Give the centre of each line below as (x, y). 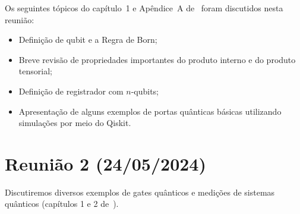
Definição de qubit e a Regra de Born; (88, 40)
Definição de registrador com (71, 91)
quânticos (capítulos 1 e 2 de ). (62, 204)
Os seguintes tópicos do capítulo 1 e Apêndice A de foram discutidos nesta (144, 8)
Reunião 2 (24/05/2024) (105, 163)
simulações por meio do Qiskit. (75, 123)
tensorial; (35, 71)
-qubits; (145, 91)
